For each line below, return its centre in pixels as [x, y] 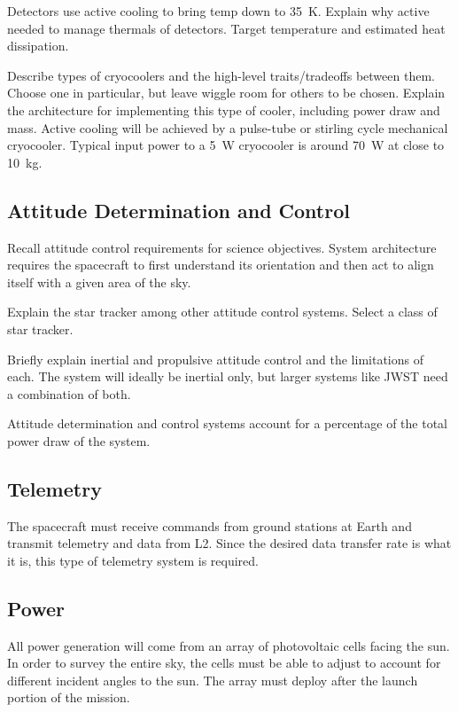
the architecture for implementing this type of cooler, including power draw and [224, 110]
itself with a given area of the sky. [99, 282]
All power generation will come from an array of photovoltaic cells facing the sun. [229, 645]
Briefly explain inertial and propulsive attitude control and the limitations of [215, 359]
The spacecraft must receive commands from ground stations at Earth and [210, 525]
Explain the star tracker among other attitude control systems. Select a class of [222, 312]
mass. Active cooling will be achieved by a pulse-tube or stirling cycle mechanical [228, 127]
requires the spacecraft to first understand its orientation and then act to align [221, 265]
